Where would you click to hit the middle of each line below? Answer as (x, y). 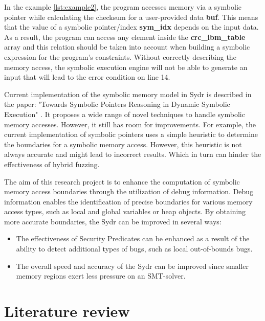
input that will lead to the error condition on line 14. (87, 77)
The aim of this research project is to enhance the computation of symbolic (122, 181)
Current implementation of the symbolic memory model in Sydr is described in (128, 94)
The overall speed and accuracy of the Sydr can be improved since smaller (132, 266)
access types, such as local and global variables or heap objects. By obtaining (125, 211)
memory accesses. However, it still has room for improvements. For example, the (130, 124)
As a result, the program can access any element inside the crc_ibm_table (125, 37)
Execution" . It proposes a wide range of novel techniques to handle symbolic (125, 114)
